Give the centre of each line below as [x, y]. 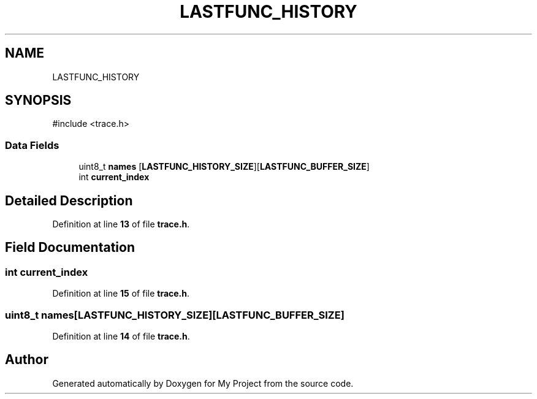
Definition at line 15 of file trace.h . [121, 294]
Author [27, 360]
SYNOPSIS [38, 101]
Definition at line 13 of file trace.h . [121, 224]
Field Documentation [70, 248]
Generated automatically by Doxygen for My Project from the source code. [203, 383]
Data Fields [32, 145]
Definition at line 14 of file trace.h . [121, 336]
